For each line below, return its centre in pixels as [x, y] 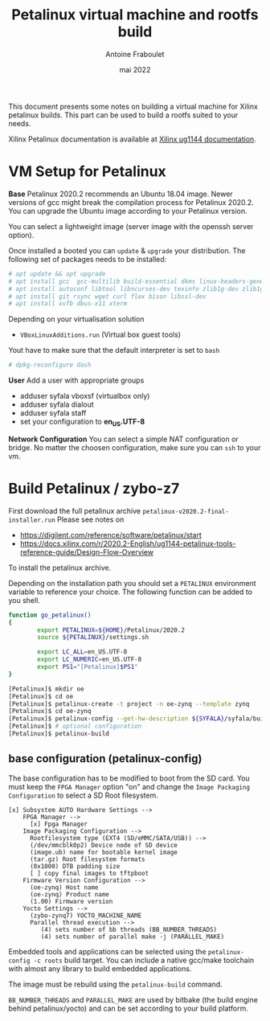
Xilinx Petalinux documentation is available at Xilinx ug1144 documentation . [133, 139]
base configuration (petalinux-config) [105, 759]
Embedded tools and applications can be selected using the [107, 951]
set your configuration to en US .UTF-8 [82, 422]
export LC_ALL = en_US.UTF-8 [82, 652]
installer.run [32, 520]
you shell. [24, 600]
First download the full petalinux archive [75, 510]
